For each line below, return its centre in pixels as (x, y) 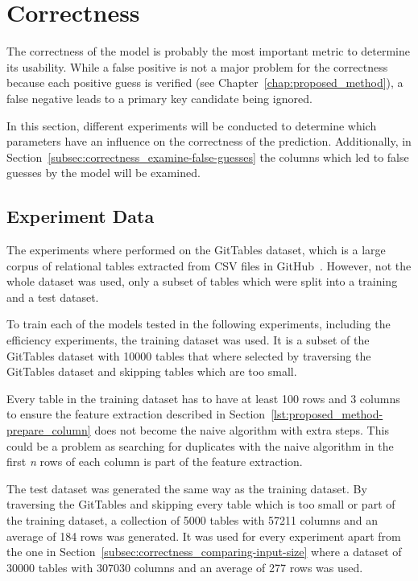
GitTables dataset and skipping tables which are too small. (152, 371)
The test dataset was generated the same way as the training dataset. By (187, 488)
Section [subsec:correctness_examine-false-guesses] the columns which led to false (208, 157)
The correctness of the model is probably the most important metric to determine (209, 51)
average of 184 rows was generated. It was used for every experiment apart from (204, 536)
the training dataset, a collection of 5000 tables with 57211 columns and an (192, 519)
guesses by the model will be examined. (103, 173)
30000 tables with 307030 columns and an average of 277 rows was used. (185, 567)
